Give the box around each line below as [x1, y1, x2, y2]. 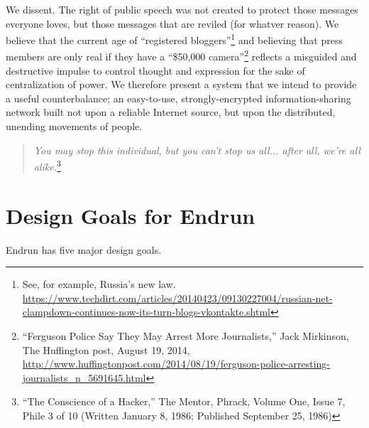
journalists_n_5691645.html [22, 370, 146, 385]
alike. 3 [33, 157, 61, 173]
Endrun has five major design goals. [6, 242, 162, 257]
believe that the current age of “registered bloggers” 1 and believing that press [6, 31, 343, 47]
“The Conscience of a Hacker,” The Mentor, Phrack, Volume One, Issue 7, [22, 394, 346, 409]
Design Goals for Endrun [6, 200, 255, 230]
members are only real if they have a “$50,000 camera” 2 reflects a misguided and [6, 47, 357, 64]
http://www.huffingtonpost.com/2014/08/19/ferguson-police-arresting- [22, 356, 331, 371]
